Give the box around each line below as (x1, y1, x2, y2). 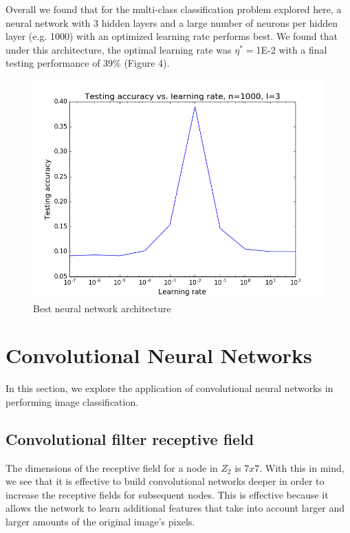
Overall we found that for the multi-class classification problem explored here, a (6, 2, 342, 16)
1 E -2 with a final (256, 42, 327, 56)
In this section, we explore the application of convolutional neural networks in (6, 381, 333, 395)
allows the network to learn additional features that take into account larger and (6, 501, 345, 515)
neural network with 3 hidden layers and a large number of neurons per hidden (6, 15, 338, 30)
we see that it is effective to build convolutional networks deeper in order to (6, 474, 325, 488)
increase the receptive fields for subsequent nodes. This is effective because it (6, 487, 329, 501)
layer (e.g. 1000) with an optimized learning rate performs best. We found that (6, 29, 338, 43)
